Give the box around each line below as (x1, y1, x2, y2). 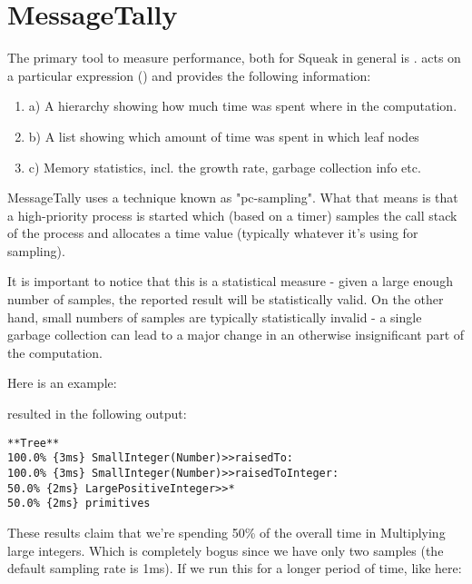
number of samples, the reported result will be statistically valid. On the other (7, 290, 444, 309)
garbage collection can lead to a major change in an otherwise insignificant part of (7, 325, 465, 344)
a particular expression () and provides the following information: (7, 65, 371, 84)
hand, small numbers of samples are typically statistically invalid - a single (7, 307, 422, 326)
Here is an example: (7, 373, 117, 392)
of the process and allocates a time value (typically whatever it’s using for (7, 223, 418, 243)
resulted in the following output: (7, 404, 187, 423)
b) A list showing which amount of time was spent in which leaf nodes (28, 126, 419, 145)
